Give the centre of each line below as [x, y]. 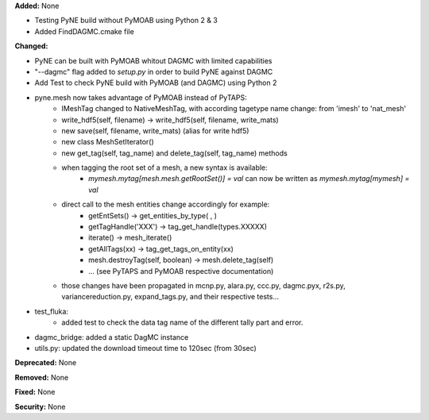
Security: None [40, 407]
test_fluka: [52, 311]
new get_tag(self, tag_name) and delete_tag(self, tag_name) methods [174, 153]
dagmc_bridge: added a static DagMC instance [112, 337]
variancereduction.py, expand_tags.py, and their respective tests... [170, 297]
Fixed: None [35, 392]
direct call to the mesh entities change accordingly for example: [166, 204]
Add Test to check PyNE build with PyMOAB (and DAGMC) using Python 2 [156, 83]
